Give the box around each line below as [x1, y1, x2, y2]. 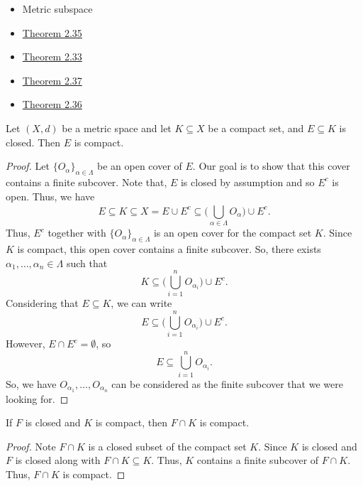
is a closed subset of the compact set [88, 438, 247, 453]
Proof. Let [6, 158, 50, 173]
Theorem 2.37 [22, 72, 82, 87]
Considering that [6, 296, 79, 310]
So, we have [6, 376, 57, 391]
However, [6, 336, 45, 351]
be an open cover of [97, 158, 182, 173]
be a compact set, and [208, 120, 304, 135]
